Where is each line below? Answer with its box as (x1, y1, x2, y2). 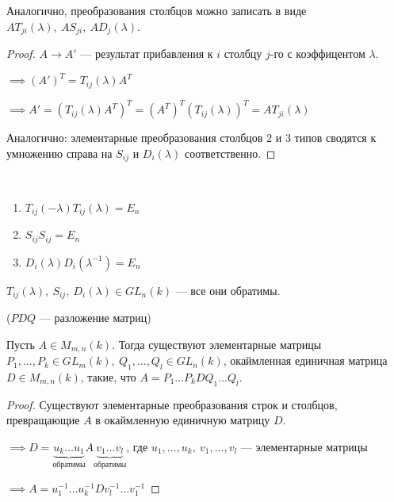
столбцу (224, 45, 262, 62)
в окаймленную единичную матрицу (95, 412, 270, 428)
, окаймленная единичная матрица (223, 352, 388, 369)
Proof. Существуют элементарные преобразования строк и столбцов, (6, 396, 338, 412)
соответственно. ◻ (184, 144, 276, 161)
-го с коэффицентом (270, 45, 365, 62)
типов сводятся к (294, 129, 377, 146)
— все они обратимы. (175, 282, 281, 298)
